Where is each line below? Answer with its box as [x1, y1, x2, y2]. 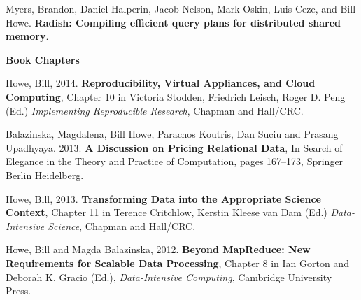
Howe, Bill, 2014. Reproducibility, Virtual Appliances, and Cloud [6, 76, 316, 90]
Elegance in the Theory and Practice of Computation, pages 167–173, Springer [6, 154, 344, 169]
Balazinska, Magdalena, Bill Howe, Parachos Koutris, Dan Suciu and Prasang [6, 127, 339, 141]
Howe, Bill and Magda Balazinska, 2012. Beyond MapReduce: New [6, 242, 311, 257]
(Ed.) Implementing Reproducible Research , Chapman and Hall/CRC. [6, 103, 304, 117]
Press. [6, 283, 31, 298]
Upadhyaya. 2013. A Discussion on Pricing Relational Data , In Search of [6, 140, 343, 155]
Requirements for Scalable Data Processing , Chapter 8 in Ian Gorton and [6, 255, 349, 270]
